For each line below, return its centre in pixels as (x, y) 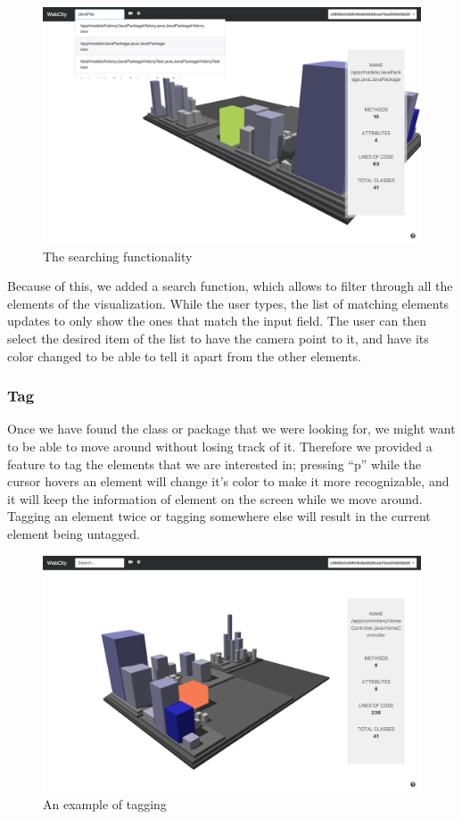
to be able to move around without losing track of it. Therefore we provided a (220, 446)
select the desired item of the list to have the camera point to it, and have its (218, 338)
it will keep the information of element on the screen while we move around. (215, 498)
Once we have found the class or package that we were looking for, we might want (231, 429)
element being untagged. (74, 533)
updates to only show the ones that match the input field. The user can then (217, 321)
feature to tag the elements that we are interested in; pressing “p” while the (214, 463)
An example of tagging (105, 804)
